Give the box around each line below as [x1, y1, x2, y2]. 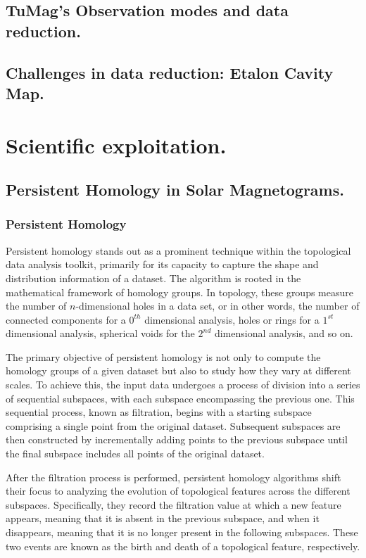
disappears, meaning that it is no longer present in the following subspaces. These [6, 525, 358, 539]
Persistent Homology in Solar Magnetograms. [6, 179, 344, 201]
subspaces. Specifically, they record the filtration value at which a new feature [6, 497, 341, 512]
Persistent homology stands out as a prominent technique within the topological [6, 243, 351, 258]
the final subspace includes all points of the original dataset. [6, 446, 265, 461]
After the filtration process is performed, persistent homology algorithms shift [6, 469, 341, 484]
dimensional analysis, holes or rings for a [144, 312, 320, 326]
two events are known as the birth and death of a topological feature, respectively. [6, 538, 360, 553]
